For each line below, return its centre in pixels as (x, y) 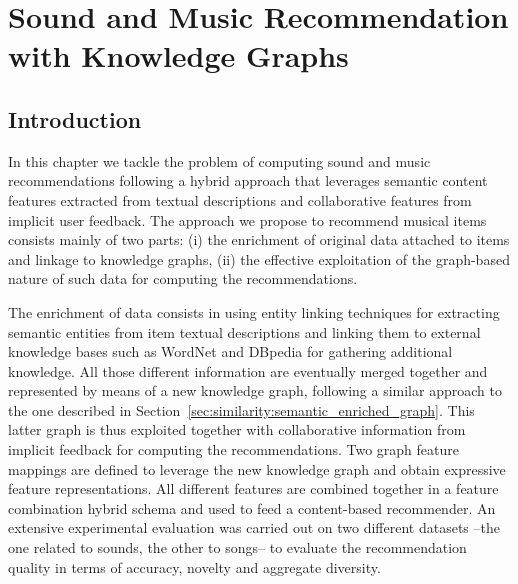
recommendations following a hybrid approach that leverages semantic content (248, 180)
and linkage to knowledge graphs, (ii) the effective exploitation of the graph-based (259, 258)
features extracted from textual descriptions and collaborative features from (240, 199)
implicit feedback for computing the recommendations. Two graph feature (233, 449)
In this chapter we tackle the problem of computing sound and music (219, 160)
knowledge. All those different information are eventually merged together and (248, 370)
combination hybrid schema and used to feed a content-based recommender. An (252, 507)
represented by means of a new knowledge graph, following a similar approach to (255, 390)
